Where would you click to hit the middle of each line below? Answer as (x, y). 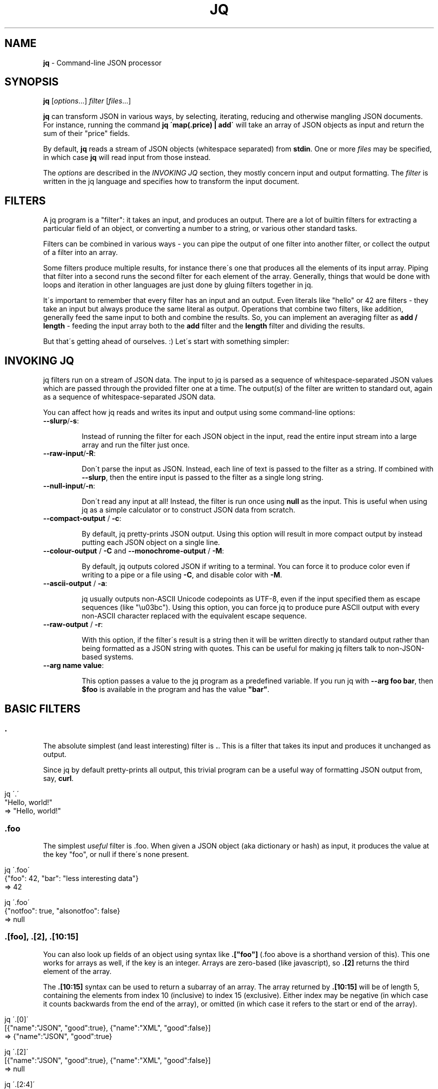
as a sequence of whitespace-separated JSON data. (129, 397)
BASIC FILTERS (42, 708)
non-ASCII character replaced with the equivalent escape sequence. (194, 616)
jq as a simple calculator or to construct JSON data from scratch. (188, 510)
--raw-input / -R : (69, 453)
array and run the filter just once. (136, 445)
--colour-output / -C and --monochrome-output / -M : (134, 551)
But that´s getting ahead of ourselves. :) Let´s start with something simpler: (166, 341)
